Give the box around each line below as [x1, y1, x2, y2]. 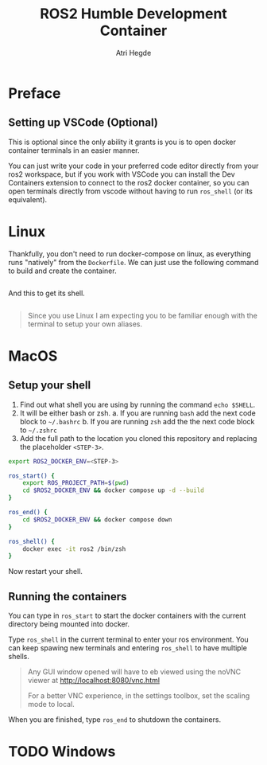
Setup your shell [8, 379, 91, 392]
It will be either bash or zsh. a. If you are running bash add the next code [19, 408, 256, 418]
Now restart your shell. [8, 567, 83, 576]
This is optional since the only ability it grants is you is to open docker [8, 137, 237, 146]
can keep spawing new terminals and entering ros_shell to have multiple [8, 643, 248, 653]
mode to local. [27, 700, 75, 709]
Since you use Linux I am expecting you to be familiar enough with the [27, 310, 258, 320]
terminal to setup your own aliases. [27, 319, 143, 329]
